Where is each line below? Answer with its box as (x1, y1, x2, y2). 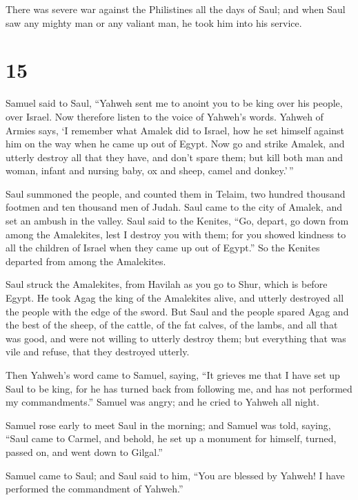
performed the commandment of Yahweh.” (6, 481, 183, 496)
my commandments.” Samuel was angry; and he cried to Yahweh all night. (6, 395, 319, 409)
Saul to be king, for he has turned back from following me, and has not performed (6, 381, 352, 395)
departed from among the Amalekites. (6, 253, 166, 268)
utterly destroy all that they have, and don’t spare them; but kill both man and (6, 149, 344, 164)
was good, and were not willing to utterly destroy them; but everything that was (6, 331, 346, 345)
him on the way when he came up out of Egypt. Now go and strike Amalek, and (6, 136, 345, 151)
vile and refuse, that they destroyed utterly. (6, 344, 190, 359)
